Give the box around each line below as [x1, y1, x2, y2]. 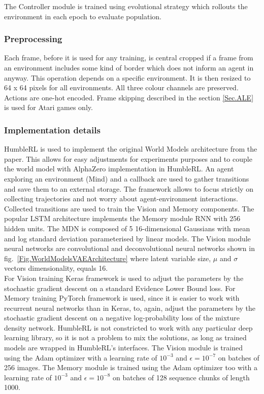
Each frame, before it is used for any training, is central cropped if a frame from [4, 52, 253, 63]
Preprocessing [4, 32, 62, 45]
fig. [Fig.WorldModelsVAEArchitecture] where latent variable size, [4, 253, 211, 263]
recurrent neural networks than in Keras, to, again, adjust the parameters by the [4, 302, 255, 313]
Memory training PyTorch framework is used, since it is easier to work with [4, 293, 240, 303]
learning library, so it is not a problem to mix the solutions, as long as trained [4, 332, 247, 343]
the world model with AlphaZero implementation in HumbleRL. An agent [4, 163, 234, 174]
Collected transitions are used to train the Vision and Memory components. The [4, 203, 254, 213]
